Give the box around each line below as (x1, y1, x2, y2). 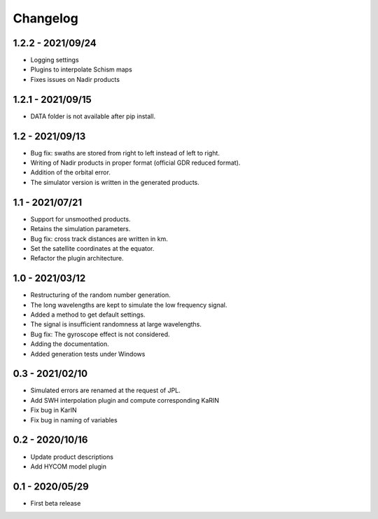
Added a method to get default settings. (30, 310, 146, 319)
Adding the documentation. (30, 340, 110, 348)
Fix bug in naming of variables (30, 415, 118, 424)
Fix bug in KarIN (30, 406, 77, 415)
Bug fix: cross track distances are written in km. (30, 235, 168, 243)
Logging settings (30, 56, 80, 64)
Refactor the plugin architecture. (30, 254, 124, 263)
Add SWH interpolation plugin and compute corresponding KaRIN (30, 396, 220, 404)
